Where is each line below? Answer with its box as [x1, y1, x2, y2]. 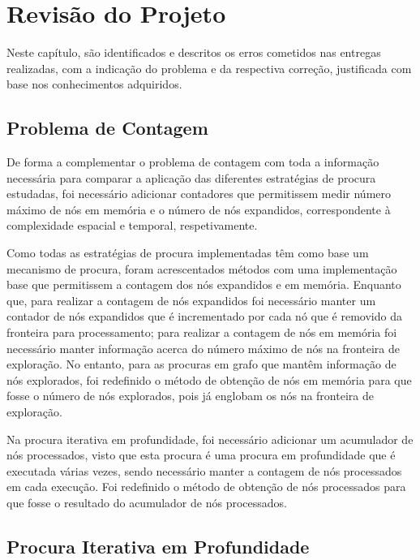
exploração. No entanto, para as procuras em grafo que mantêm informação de [6, 355, 396, 373]
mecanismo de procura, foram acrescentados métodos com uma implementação [6, 260, 397, 277]
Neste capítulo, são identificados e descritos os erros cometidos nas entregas [6, 44, 381, 61]
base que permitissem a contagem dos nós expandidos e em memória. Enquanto [6, 276, 401, 293]
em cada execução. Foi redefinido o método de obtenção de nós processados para [6, 478, 406, 495]
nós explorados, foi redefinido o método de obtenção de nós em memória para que [6, 371, 412, 388]
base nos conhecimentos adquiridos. [6, 75, 182, 93]
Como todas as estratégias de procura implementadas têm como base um [6, 244, 369, 261]
